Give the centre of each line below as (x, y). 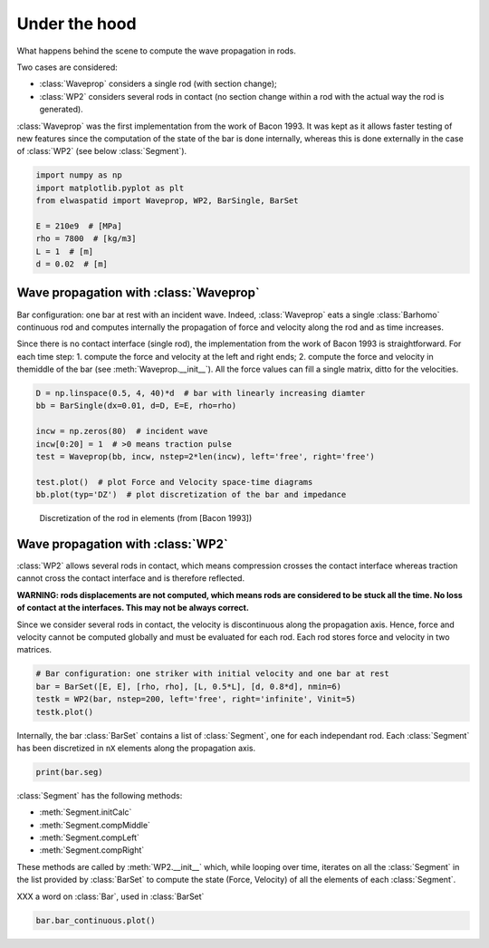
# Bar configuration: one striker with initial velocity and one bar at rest (212, 674)
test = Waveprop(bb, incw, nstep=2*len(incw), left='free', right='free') (206, 456)
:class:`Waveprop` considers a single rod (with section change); (158, 84)
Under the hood (77, 24)
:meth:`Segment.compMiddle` (95, 825)
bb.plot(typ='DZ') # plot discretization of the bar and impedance (191, 495)
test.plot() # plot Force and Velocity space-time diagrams (174, 482)
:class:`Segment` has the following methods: (100, 795)
